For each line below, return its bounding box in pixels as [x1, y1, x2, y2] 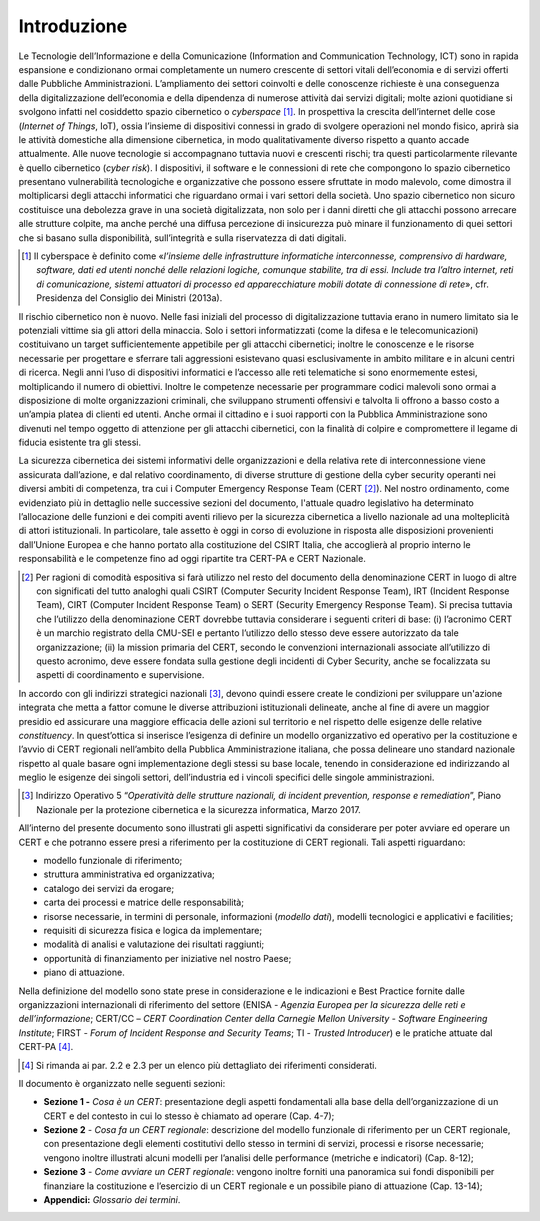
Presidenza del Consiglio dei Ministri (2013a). [36, 292, 223, 304]
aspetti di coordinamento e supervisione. [36, 669, 205, 681]
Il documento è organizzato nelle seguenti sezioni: [18, 1077, 226, 1089]
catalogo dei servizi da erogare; [43, 882, 175, 894]
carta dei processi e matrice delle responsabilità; [43, 896, 245, 909]
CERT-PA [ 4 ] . [18, 1041, 74, 1053]
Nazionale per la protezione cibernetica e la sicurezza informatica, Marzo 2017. [36, 803, 362, 815]
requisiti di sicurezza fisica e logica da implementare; [43, 924, 263, 936]
